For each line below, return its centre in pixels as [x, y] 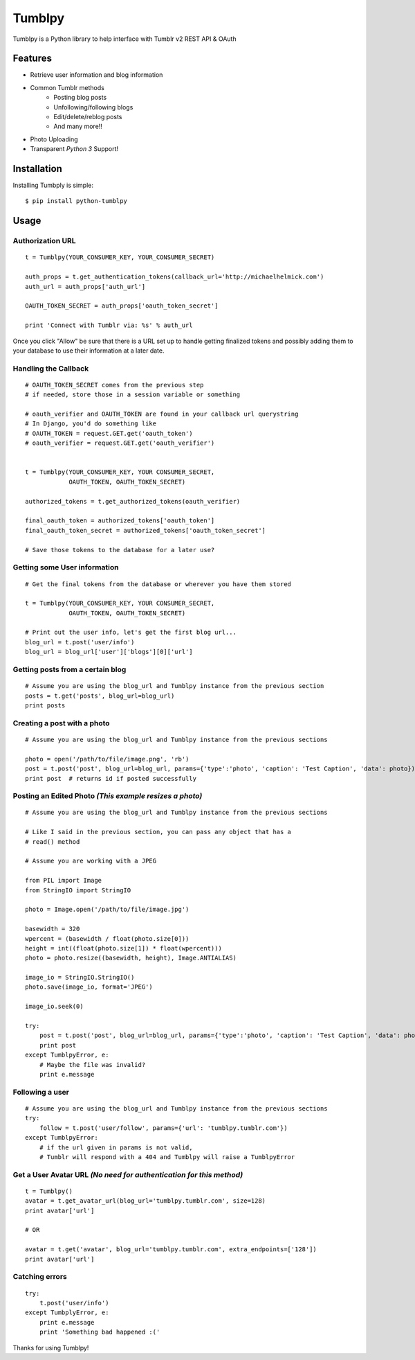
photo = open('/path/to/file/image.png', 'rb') [107, 759]
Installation [37, 169]
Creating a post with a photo [61, 723]
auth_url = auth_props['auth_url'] [85, 286]
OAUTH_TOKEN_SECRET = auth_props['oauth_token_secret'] [122, 306]
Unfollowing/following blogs [93, 107]
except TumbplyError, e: [67, 1313]
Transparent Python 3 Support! [74, 149]
